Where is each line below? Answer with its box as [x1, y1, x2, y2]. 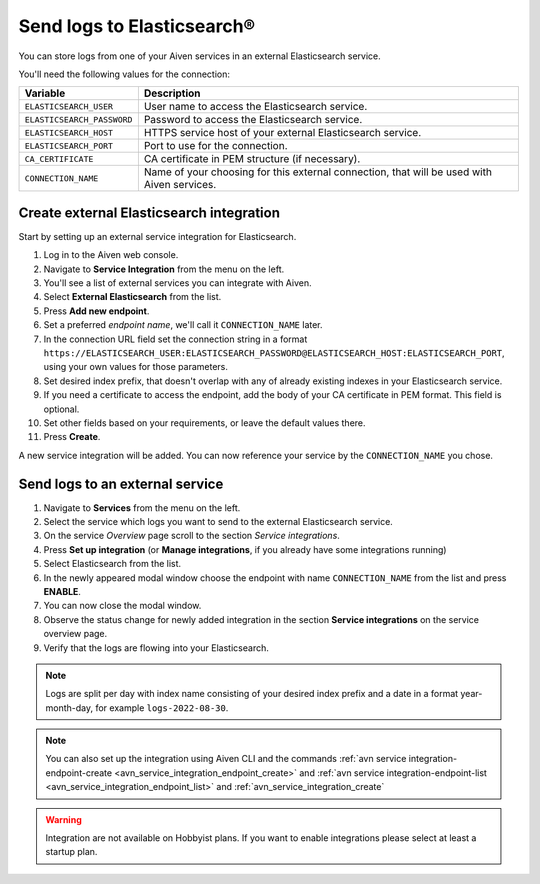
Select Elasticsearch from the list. [43, 558, 182, 570]
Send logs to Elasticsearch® [18, 15, 255, 37]
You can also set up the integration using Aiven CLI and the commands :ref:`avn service [45, 753, 407, 765]
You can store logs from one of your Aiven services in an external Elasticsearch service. [18, 50, 382, 62]
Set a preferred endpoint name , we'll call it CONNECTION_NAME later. [43, 319, 324, 331]
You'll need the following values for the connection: [18, 68, 230, 80]
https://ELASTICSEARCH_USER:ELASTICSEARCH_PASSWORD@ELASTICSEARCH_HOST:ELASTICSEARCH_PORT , [43, 346, 505, 359]
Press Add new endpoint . [43, 305, 150, 317]
